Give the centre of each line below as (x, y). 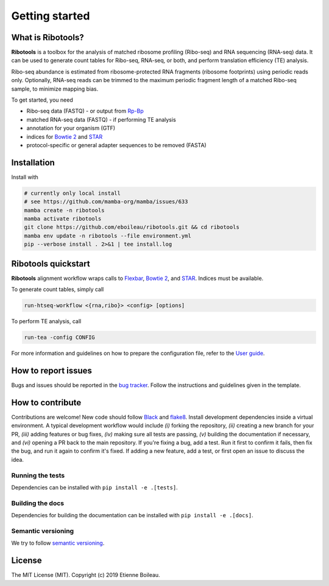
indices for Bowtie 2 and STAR (65, 136)
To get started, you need (42, 100)
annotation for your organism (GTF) (71, 128)
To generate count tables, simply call (58, 290)
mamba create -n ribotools (64, 210)
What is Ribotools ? (48, 37)
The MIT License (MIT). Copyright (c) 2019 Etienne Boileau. (86, 575)
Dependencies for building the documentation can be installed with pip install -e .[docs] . (132, 515)
